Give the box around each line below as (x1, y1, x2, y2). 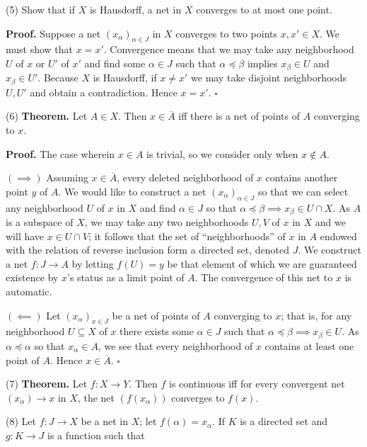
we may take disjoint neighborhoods (191, 70, 347, 85)
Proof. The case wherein (6, 146, 115, 161)
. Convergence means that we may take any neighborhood (103, 42, 354, 57)
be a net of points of (112, 307, 200, 322)
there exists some (120, 324, 194, 339)
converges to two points (175, 26, 277, 40)
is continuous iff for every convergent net (169, 376, 345, 391)
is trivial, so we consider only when (146, 146, 298, 161)
